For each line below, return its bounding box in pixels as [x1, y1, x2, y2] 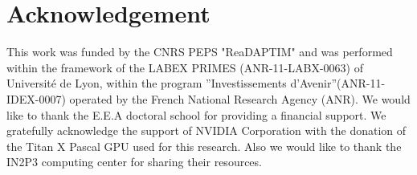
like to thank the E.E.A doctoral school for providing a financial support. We [6, 106, 386, 123]
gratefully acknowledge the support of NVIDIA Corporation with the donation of [6, 122, 407, 139]
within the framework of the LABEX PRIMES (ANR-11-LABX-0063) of [6, 59, 363, 75]
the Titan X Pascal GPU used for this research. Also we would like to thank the [6, 137, 402, 154]
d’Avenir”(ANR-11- [290, 75, 386, 92]
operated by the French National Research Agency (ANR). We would [69, 90, 411, 107]
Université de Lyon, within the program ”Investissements [6, 75, 287, 92]
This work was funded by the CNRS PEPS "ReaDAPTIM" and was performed [6, 43, 393, 60]
